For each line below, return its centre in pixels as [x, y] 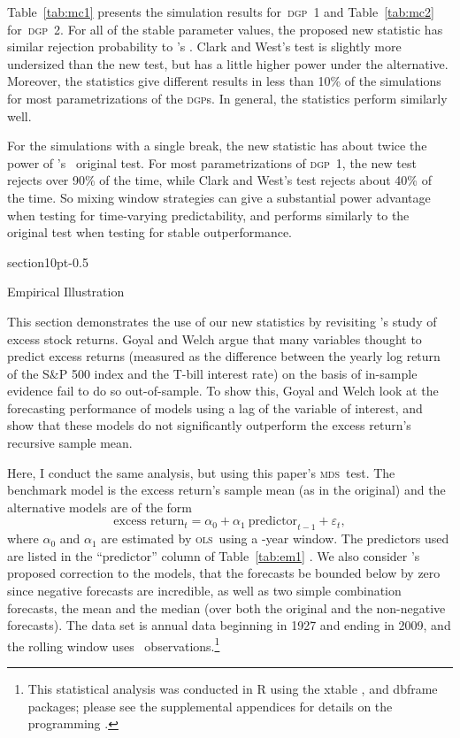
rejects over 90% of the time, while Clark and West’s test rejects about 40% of [219, 180]
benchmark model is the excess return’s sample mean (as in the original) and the [226, 490]
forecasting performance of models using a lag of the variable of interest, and [215, 407]
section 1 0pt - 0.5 [48, 261]
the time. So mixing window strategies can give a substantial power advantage [219, 197]
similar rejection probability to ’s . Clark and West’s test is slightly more [204, 46]
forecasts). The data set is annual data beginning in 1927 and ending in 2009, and [229, 625]
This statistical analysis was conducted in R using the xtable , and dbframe [233, 689]
